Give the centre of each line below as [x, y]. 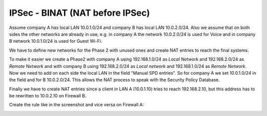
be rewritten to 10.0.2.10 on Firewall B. [48, 96]
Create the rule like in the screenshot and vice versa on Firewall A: [77, 105]
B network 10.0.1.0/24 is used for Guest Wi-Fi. [56, 41]
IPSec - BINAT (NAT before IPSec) [80, 13]
